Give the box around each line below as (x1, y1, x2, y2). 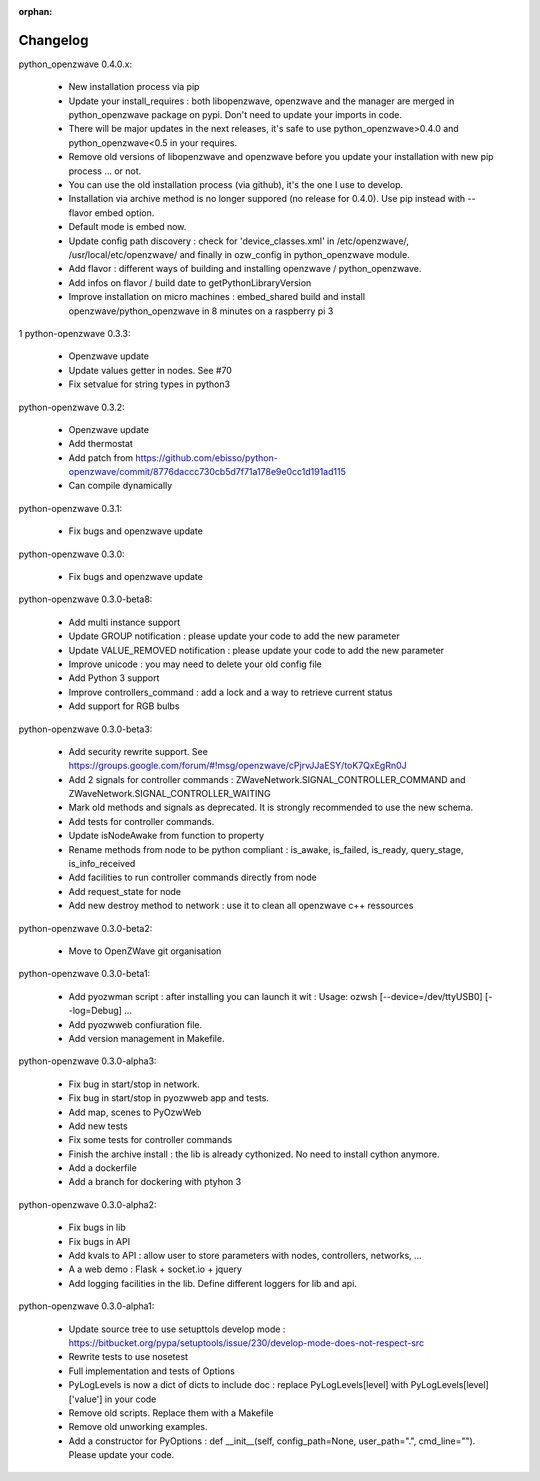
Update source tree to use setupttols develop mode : (68, 1323, 286, 1335)
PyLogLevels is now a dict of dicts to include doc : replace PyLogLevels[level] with (68, 1379, 409, 1391)
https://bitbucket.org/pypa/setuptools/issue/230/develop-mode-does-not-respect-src (68, 1336, 425, 1349)
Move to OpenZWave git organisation (68, 945, 222, 957)
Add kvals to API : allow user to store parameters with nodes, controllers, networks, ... (68, 1250, 422, 1262)
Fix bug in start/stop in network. (68, 1078, 200, 1090)
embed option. (94, 206, 155, 219)
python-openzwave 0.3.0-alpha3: (18, 1055, 157, 1067)
